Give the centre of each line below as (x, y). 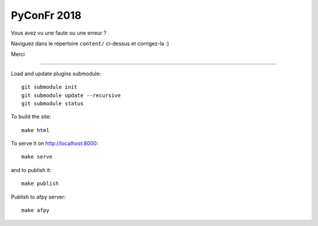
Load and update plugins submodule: (56, 73)
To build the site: (31, 117)
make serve (37, 157)
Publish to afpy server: (38, 197)
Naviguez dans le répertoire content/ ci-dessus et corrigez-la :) (90, 43)
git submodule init (49, 87)
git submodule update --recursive (71, 95)
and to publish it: (31, 170)
